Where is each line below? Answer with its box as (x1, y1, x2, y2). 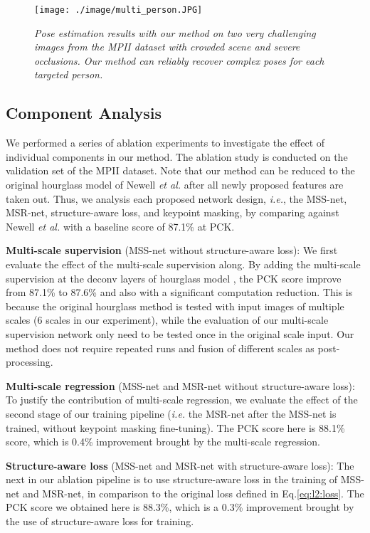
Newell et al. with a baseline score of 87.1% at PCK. (6, 218, 235, 233)
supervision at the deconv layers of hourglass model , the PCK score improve (6, 270, 342, 285)
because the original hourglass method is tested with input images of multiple (6, 298, 344, 313)
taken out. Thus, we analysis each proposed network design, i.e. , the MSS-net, (6, 191, 347, 206)
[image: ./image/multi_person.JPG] (34, 5, 203, 15)
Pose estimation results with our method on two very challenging (34, 25, 316, 40)
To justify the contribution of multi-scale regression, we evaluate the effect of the (6, 392, 358, 407)
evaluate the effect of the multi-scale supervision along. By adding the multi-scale (6, 256, 361, 271)
